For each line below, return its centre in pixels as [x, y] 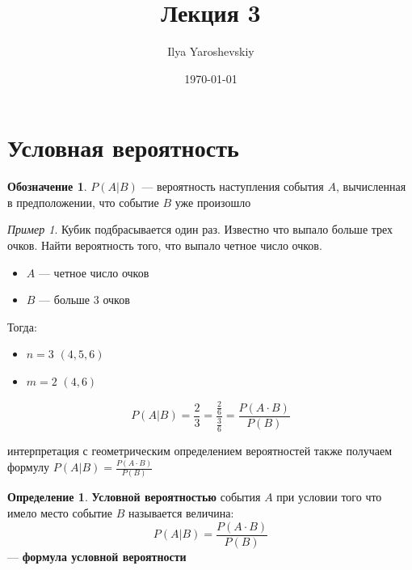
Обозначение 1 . [47, 186]
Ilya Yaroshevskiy [211, 51]
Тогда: [22, 326]
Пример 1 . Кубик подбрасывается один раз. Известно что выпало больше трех [200, 229]
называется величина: [181, 512]
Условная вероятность [123, 148]
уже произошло [213, 202]
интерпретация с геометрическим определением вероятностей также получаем [200, 451]
